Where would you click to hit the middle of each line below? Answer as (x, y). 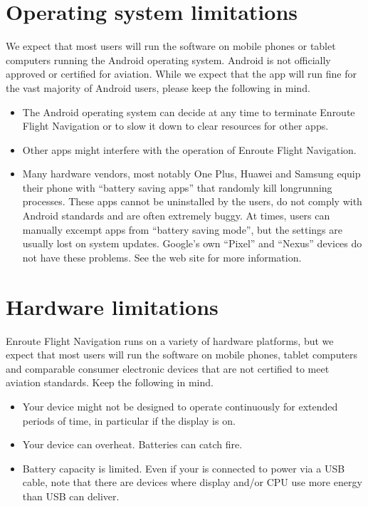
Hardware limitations (112, 306)
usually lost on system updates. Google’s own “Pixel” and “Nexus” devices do (192, 243)
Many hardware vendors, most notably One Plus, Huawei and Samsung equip (191, 174)
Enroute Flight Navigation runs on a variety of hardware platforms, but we (170, 340)
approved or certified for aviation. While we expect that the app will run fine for (181, 74)
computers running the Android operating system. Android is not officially (168, 60)
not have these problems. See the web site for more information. (162, 257)
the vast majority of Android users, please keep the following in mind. (158, 87)
